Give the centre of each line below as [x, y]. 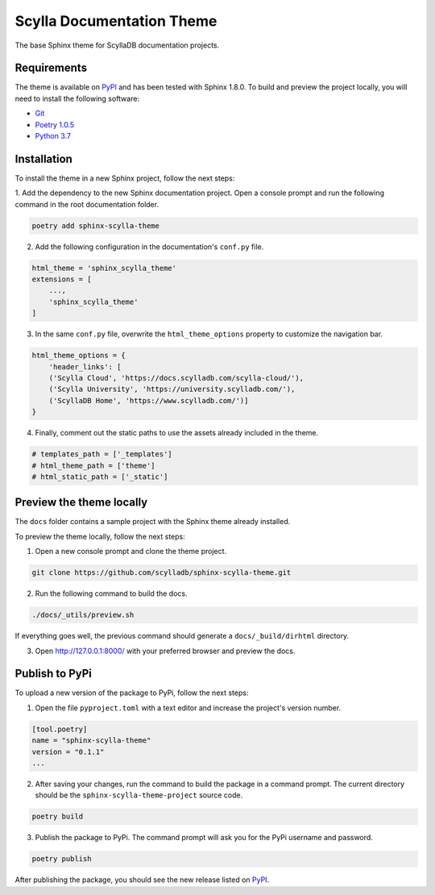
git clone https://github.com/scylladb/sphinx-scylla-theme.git [162, 573]
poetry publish [62, 859]
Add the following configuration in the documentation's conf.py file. [149, 247]
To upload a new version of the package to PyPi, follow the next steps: [132, 693]
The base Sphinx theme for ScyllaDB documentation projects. [117, 45]
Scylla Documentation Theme [116, 21]
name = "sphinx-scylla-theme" [91, 741]
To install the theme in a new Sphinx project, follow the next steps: [125, 178]
